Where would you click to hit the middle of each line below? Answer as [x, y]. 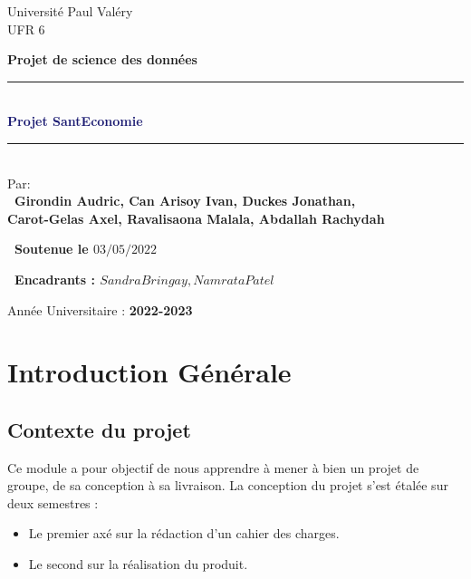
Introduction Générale [149, 372]
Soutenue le [52, 249]
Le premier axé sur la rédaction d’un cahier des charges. [184, 533]
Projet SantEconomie [75, 121]
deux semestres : [53, 502]
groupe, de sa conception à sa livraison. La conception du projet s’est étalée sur [228, 485]
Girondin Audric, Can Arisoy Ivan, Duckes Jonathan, [185, 201]
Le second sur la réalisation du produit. [138, 564]
